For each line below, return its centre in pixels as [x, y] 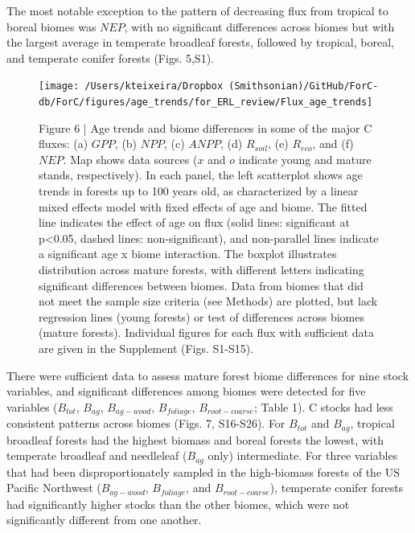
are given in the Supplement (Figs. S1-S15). [146, 348]
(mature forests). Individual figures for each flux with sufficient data [206, 332]
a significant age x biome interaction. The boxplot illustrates [188, 254]
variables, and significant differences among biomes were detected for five [186, 391]
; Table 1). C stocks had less [323, 406]
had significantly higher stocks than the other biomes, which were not [178, 504]
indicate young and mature [305, 159]
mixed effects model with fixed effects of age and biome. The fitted [203, 206]
